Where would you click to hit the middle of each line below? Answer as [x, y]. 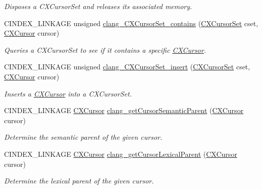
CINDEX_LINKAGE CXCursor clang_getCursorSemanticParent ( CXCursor [124, 110]
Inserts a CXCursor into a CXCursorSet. [68, 93]
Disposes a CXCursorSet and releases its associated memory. [98, 6]
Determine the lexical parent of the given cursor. [79, 181]
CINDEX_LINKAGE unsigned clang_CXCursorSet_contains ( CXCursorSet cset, [131, 23]
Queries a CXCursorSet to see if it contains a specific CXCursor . [105, 50]
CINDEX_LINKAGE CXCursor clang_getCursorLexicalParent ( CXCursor [121, 154]
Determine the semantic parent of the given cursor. [83, 137]
